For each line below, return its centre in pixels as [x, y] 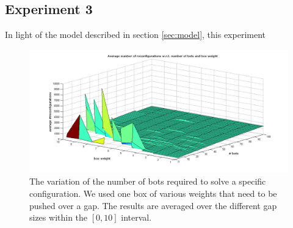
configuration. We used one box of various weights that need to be [153, 193]
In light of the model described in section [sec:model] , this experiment [135, 35]
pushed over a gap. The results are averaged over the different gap [153, 205]
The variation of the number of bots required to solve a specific [148, 181]
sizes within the [59, 217]
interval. [136, 217]
